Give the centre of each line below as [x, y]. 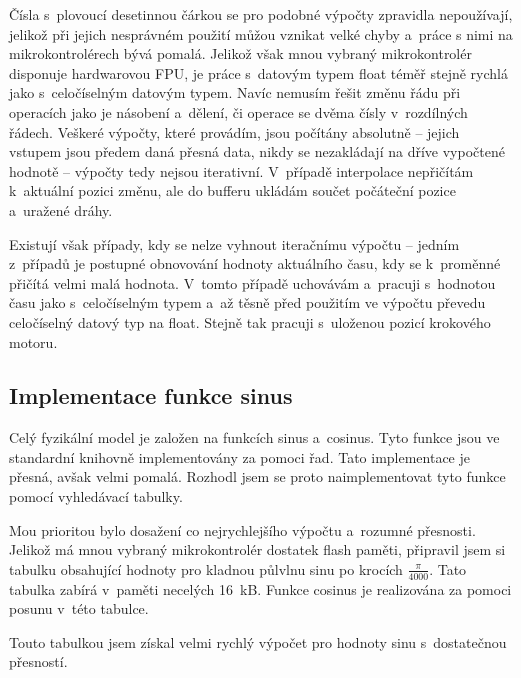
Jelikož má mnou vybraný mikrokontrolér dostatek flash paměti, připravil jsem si [257, 549]
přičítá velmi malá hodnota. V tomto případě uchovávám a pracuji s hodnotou [252, 282]
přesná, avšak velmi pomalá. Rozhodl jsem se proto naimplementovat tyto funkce [257, 476]
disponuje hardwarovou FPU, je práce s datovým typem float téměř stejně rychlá [258, 72]
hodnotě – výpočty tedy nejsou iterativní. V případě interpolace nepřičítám [241, 170]
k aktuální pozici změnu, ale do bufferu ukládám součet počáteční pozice [232, 190]
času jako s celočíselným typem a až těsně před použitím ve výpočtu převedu [247, 302]
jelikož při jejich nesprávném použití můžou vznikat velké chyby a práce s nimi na [261, 33]
